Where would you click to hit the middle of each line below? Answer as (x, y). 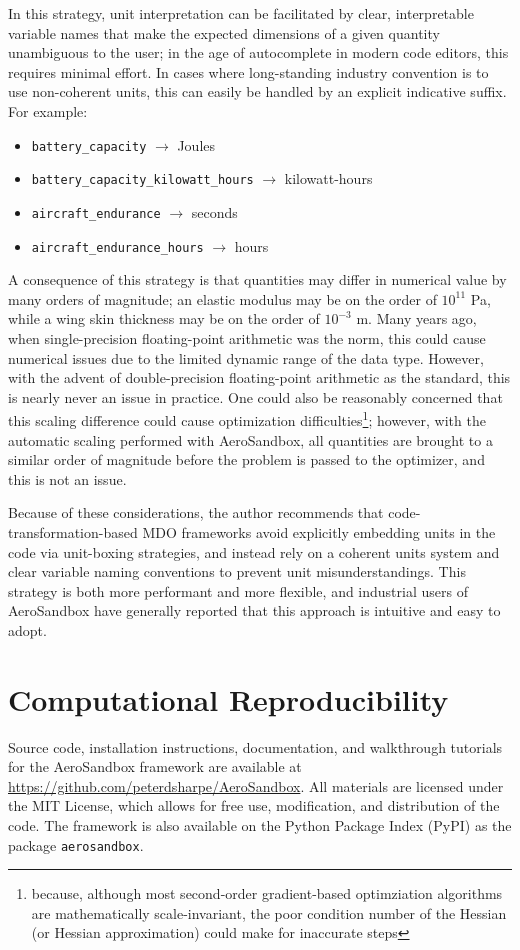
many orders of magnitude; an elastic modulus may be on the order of (222, 298)
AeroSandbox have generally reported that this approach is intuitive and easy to (254, 610)
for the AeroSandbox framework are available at (155, 766)
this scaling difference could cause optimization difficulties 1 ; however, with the (247, 418)
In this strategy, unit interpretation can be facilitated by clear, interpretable (241, 13)
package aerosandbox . (76, 844)
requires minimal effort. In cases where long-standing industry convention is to (248, 71)
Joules (196, 144)
